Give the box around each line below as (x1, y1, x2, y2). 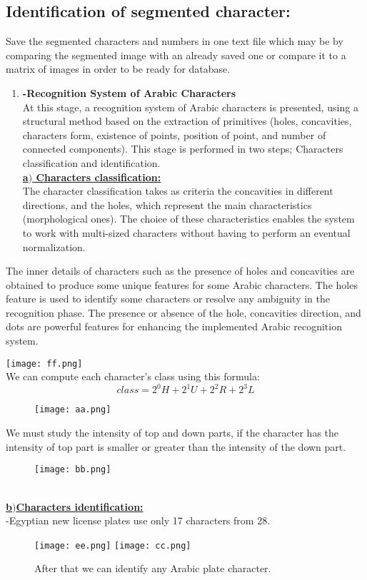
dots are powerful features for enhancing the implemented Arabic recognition (6, 319, 342, 334)
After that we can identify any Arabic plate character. (34, 561, 271, 576)
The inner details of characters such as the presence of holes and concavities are (6, 263, 355, 278)
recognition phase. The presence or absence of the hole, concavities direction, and (6, 305, 361, 320)
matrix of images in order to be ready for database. (6, 61, 231, 76)
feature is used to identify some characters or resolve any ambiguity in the (6, 291, 330, 306)
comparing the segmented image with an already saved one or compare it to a (6, 47, 346, 62)
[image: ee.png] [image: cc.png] (34, 540, 191, 551)
